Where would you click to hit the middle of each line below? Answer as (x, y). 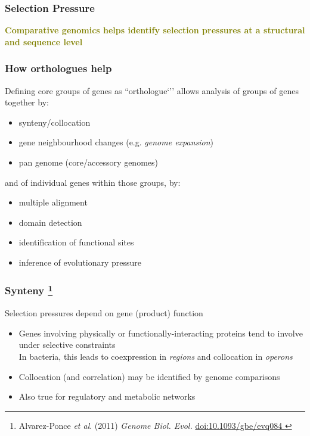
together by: (27, 102)
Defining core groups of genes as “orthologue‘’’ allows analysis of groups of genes (152, 90)
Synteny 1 (29, 290)
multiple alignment (53, 202)
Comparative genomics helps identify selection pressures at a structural (155, 30)
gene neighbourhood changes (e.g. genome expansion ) (116, 142)
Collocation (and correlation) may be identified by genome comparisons (149, 376)
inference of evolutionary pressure (80, 262)
